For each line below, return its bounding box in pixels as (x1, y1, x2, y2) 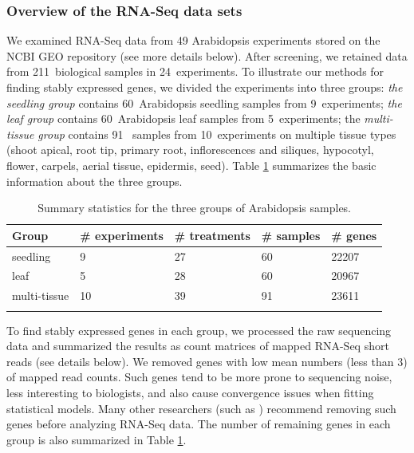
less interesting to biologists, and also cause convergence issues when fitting (6, 384, 374, 400)
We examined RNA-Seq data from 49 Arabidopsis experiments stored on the (6, 32, 380, 49)
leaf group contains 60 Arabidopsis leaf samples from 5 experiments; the (6, 110, 361, 127)
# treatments (174, 226, 250, 243)
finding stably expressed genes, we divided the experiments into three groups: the (6, 79, 403, 95)
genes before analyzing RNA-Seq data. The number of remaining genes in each (6, 416, 391, 432)
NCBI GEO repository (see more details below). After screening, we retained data (6, 47, 408, 64)
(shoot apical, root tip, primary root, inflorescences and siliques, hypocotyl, (6, 141, 374, 158)
